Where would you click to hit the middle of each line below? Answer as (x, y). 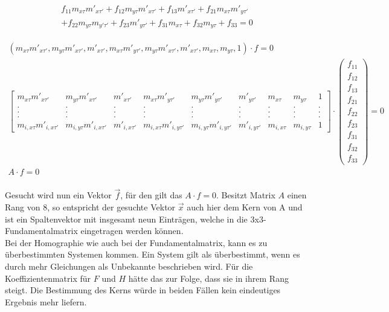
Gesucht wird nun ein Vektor (58, 195)
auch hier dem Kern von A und (245, 206)
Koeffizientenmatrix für (48, 278)
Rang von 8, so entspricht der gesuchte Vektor (90, 206)
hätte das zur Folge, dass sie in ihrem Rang (208, 278)
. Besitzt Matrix (246, 195)
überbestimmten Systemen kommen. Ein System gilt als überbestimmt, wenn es (153, 254)
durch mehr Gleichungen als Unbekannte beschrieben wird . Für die (129, 266)
